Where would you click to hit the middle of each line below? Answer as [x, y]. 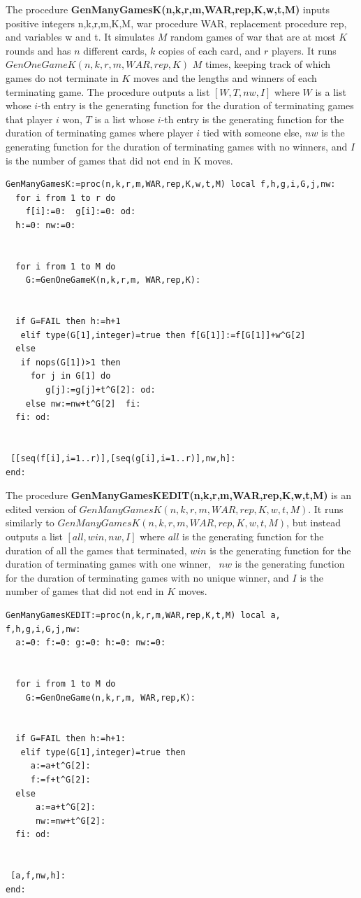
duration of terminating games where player [100, 133]
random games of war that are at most [253, 37]
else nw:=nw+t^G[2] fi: [83, 404]
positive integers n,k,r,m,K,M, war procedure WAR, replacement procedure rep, [176, 23]
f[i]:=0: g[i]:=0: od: [81, 212]
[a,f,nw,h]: [38, 876]
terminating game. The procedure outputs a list [108, 91]
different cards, [115, 50]
